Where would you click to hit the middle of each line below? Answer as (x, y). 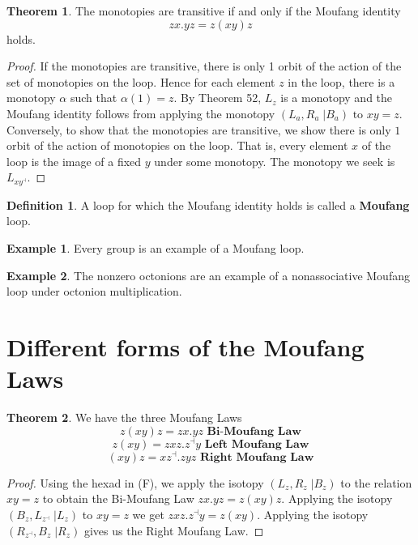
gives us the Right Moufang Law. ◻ (174, 530)
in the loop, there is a (341, 81)
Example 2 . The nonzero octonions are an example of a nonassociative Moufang (208, 275)
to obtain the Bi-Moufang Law (118, 498)
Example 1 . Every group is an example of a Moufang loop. (156, 247)
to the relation (376, 482)
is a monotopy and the (337, 98)
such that (94, 98)
